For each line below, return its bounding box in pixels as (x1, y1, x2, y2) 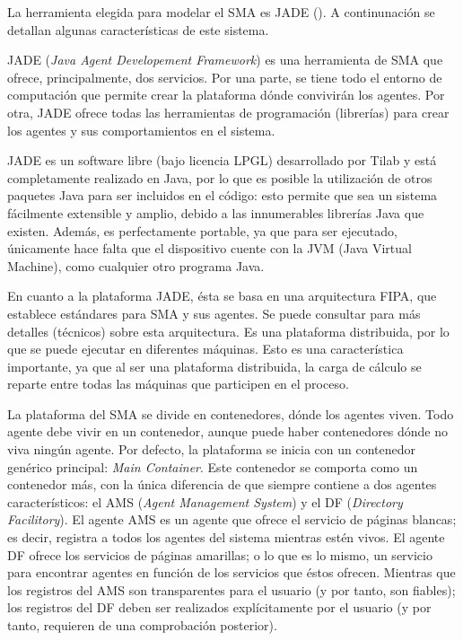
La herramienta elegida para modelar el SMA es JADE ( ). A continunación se (7, 3, 435, 21)
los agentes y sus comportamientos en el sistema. (7, 120, 275, 139)
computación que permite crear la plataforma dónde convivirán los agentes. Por (7, 85, 445, 104)
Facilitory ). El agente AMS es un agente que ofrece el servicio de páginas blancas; (7, 510, 457, 529)
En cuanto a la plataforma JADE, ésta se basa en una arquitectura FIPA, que (7, 286, 437, 305)
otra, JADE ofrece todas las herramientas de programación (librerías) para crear (7, 102, 450, 121)
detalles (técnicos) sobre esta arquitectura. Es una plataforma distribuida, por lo (7, 321, 450, 340)
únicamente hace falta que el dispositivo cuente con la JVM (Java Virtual (7, 239, 412, 258)
